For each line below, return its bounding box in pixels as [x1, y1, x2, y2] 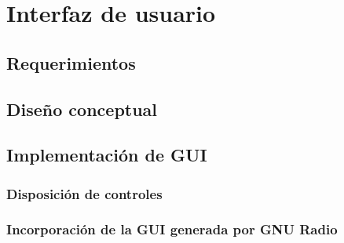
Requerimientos [6, 50, 136, 74]
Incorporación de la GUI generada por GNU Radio [6, 219, 338, 239]
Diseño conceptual [6, 96, 158, 121]
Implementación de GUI [6, 143, 207, 167]
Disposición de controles [6, 183, 163, 203]
